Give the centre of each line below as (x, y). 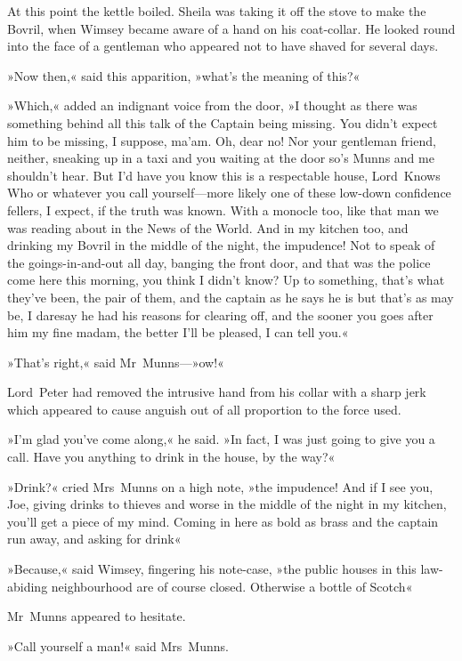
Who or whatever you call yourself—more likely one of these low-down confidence (229, 193)
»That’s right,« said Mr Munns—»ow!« (116, 362)
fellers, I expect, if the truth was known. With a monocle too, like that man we (223, 210)
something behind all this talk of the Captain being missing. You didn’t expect (223, 122)
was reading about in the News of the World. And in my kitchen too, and (208, 227)
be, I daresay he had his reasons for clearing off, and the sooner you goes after (220, 314)
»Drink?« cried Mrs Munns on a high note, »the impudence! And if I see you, (220, 486)
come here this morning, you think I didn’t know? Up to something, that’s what (226, 280)
